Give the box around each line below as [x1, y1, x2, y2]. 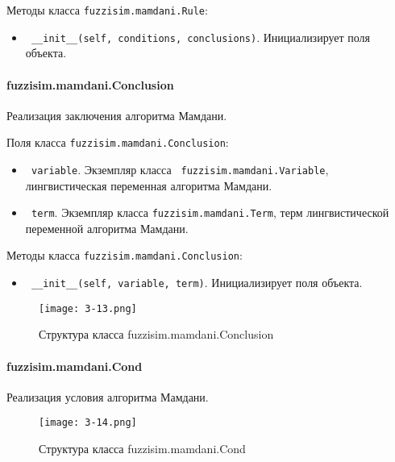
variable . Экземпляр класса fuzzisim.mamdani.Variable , [31, 160, 329, 177]
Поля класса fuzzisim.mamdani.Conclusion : [6, 134, 229, 151]
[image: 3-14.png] [39, 417, 137, 429]
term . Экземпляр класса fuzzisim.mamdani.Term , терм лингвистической [31, 204, 389, 221]
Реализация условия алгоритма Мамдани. [6, 388, 209, 405]
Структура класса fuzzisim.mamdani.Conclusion [39, 326, 274, 343]
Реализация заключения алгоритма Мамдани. [6, 106, 227, 123]
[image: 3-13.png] [39, 302, 137, 314]
